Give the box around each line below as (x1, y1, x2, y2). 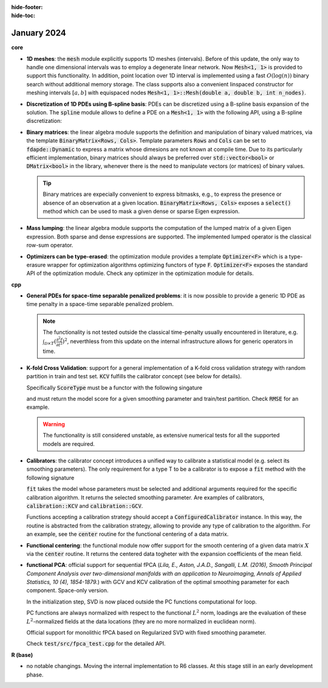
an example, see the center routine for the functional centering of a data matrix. (26, 530, 229, 538)
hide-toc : (11, 12, 36, 19)
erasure (26, 261, 46, 268)
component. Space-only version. (26, 587, 109, 594)
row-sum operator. (26, 241, 73, 249)
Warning (43, 420, 65, 428)
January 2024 (11, 28, 66, 38)
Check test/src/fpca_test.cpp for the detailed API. (26, 640, 166, 647)
